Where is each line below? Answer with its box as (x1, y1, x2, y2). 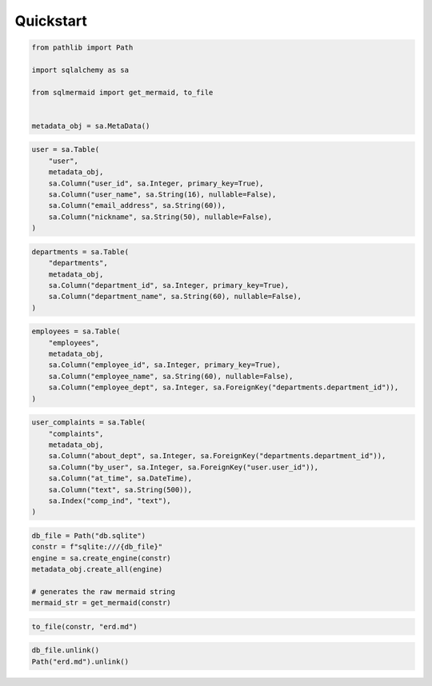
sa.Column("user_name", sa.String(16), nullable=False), (48, 190, 277, 199)
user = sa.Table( (31, 145, 100, 154)
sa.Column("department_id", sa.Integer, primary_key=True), (48, 281, 290, 289)
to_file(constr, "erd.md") (31, 622, 138, 631)
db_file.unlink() (31, 646, 100, 655)
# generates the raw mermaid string (31, 587, 176, 596)
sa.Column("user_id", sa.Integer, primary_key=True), (48, 178, 264, 188)
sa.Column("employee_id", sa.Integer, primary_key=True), (48, 361, 281, 369)
